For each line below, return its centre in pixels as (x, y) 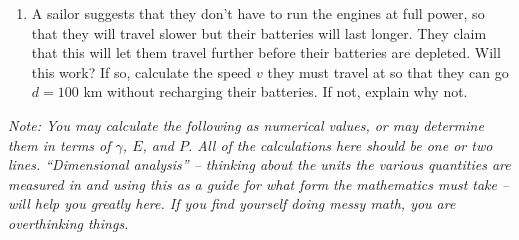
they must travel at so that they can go (388, 71)
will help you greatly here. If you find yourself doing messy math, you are (232, 203)
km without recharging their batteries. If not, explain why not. (275, 91)
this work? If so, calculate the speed (141, 71)
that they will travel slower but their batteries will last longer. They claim (259, 32)
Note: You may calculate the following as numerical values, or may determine (246, 124)
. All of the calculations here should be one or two (340, 144)
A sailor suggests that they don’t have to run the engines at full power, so (258, 13)
